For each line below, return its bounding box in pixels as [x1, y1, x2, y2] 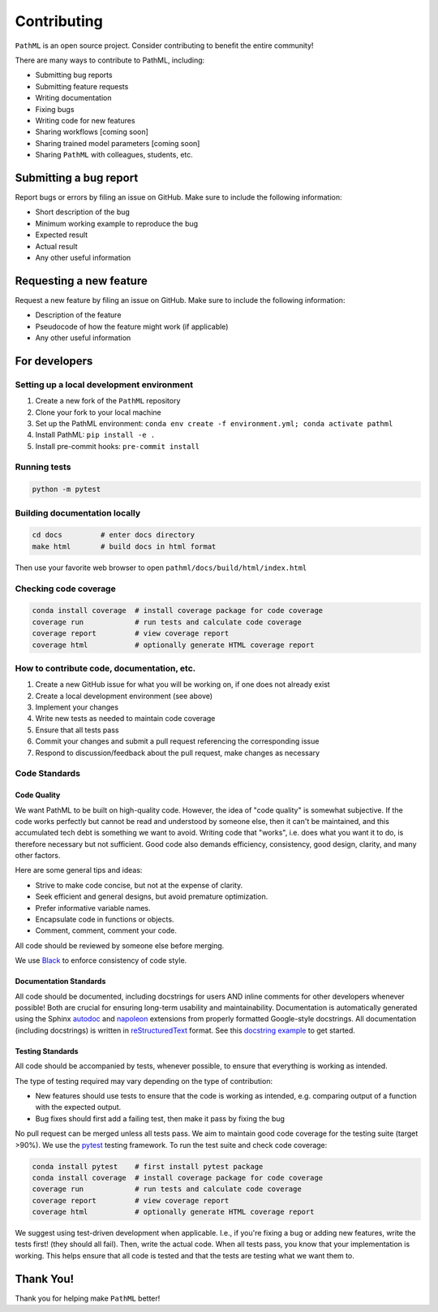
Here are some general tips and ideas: [15, 865, 143, 875]
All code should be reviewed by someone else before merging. [15, 940, 225, 950]
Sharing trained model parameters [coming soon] [35, 138, 200, 148]
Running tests [15, 461, 71, 473]
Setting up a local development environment [15, 378, 194, 390]
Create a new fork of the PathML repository [35, 396, 181, 406]
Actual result [35, 241, 78, 251]
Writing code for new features [35, 115, 135, 125]
